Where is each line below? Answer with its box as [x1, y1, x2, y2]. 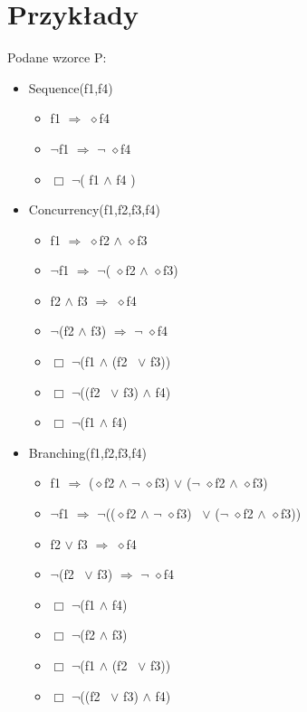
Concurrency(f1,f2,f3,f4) [28, 200, 160, 219]
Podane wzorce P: [7, 48, 107, 67]
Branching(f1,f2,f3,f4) [28, 442, 147, 461]
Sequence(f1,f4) [28, 78, 113, 97]
